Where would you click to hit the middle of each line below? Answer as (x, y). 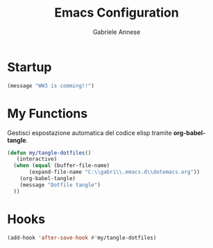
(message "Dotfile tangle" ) (60, 185)
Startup (29, 67)
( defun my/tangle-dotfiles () (49, 153)
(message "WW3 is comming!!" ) (51, 86)
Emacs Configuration (117, 13)
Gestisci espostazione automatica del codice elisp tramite (90, 132)
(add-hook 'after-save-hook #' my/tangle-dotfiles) (82, 238)
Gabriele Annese (117, 32)
